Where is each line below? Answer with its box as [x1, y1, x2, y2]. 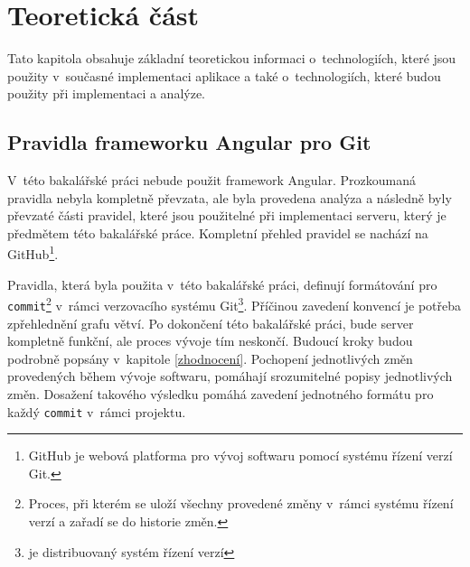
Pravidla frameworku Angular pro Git [7, 128, 371, 156]
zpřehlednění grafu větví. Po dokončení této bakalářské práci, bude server [7, 313, 414, 332]
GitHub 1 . [7, 242, 59, 264]
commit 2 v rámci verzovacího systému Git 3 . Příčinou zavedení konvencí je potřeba [7, 293, 462, 314]
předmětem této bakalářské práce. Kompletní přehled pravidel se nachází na [7, 223, 428, 242]
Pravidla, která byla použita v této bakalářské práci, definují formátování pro [7, 274, 437, 293]
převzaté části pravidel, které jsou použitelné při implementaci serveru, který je [7, 206, 446, 225]
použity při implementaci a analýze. [7, 84, 205, 103]
